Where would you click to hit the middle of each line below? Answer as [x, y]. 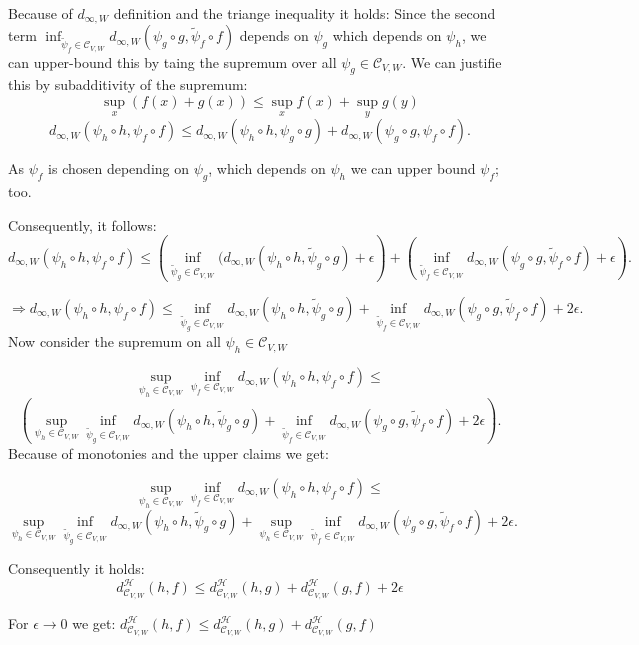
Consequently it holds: [76, 568]
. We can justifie [452, 61]
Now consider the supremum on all [114, 341]
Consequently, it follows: [82, 224]
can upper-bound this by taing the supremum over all [172, 61]
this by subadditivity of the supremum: [128, 84]
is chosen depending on [119, 168]
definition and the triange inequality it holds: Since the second [304, 13]
